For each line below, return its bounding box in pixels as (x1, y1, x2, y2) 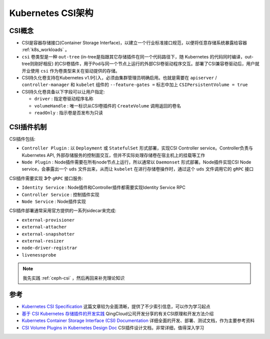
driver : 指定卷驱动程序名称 (34, 95, 93, 102)
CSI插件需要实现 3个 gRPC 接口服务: (9, 175, 83, 181)
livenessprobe (21, 252, 56, 257)
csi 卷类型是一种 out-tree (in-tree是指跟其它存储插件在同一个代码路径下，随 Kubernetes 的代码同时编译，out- (21, 53, 253, 59)
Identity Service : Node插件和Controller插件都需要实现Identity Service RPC (21, 184, 186, 190)
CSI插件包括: (9, 135, 36, 142)
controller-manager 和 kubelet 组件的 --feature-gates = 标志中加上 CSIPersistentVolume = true (21, 81, 248, 87)
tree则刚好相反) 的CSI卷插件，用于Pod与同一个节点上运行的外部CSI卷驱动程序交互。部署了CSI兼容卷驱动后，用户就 (21, 60, 259, 67)
